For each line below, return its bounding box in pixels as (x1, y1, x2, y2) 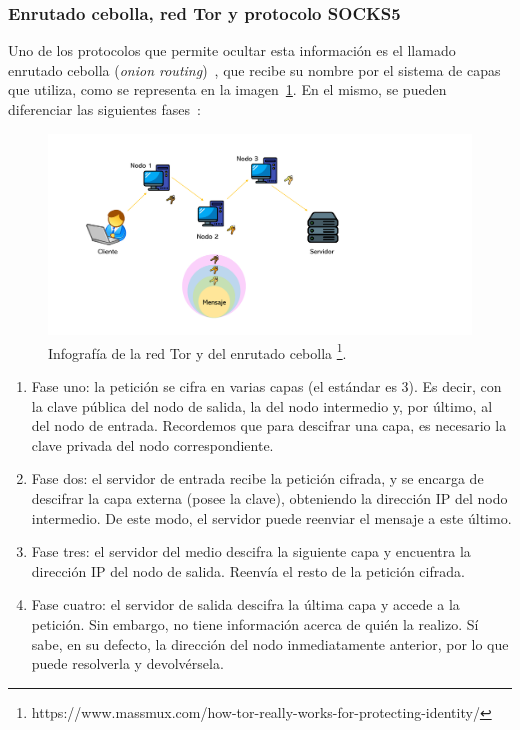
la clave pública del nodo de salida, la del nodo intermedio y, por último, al (31, 395, 493, 416)
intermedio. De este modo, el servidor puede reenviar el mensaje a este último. (31, 507, 512, 528)
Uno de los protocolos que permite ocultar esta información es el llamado (8, 40, 456, 61)
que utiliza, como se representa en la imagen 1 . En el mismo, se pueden (8, 79, 447, 100)
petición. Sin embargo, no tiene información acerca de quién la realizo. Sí (31, 614, 479, 635)
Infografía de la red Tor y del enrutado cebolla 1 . (48, 339, 347, 363)
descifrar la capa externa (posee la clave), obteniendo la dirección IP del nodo (31, 488, 508, 509)
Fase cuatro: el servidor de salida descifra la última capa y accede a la (31, 594, 460, 615)
